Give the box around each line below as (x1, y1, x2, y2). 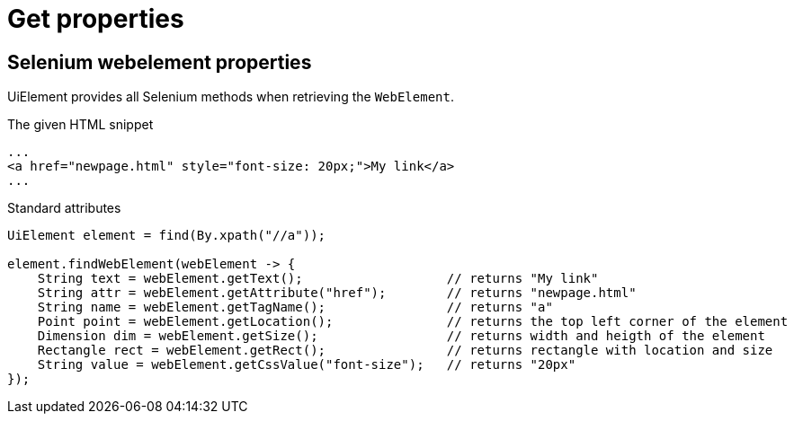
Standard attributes (7, 200, 121, 216)
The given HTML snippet (7, 117, 154, 133)
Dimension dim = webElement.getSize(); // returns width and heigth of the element (37, 329, 765, 344)
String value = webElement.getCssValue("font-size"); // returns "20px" (37, 357, 576, 373)
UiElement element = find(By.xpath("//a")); (7, 228, 326, 243)
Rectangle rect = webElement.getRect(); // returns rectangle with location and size (37, 343, 773, 358)
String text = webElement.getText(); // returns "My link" (37, 271, 599, 286)
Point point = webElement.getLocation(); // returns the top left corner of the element (37, 314, 789, 329)
